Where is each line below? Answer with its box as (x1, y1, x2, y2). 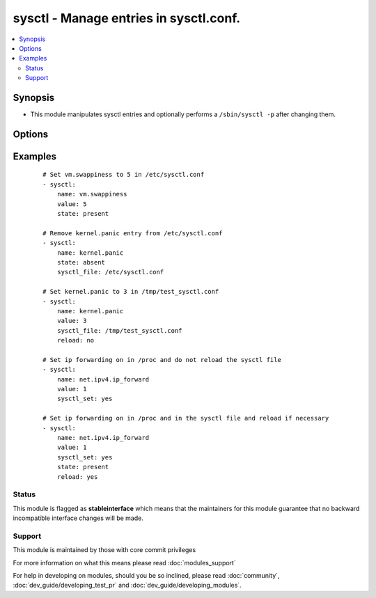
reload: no (56, 336, 95, 345)
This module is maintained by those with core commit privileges (13, 546, 196, 554)
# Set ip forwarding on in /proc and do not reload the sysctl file (42, 356, 281, 363)
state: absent (56, 258, 106, 266)
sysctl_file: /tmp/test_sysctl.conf (56, 326, 182, 334)
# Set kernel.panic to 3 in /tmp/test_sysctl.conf (42, 288, 219, 296)
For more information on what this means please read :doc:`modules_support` (13, 558, 236, 567)
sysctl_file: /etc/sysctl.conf (56, 268, 164, 276)
